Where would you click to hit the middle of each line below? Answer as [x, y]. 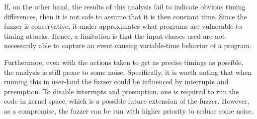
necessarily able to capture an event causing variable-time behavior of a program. [128, 45]
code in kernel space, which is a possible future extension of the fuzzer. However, [127, 101]
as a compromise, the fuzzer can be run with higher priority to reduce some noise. [129, 110]
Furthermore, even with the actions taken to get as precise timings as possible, [124, 62]
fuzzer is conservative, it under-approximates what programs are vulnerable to [123, 26]
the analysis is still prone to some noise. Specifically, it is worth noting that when [128, 72]
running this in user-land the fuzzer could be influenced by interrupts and [116, 82]
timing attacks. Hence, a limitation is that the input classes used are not [115, 35]
